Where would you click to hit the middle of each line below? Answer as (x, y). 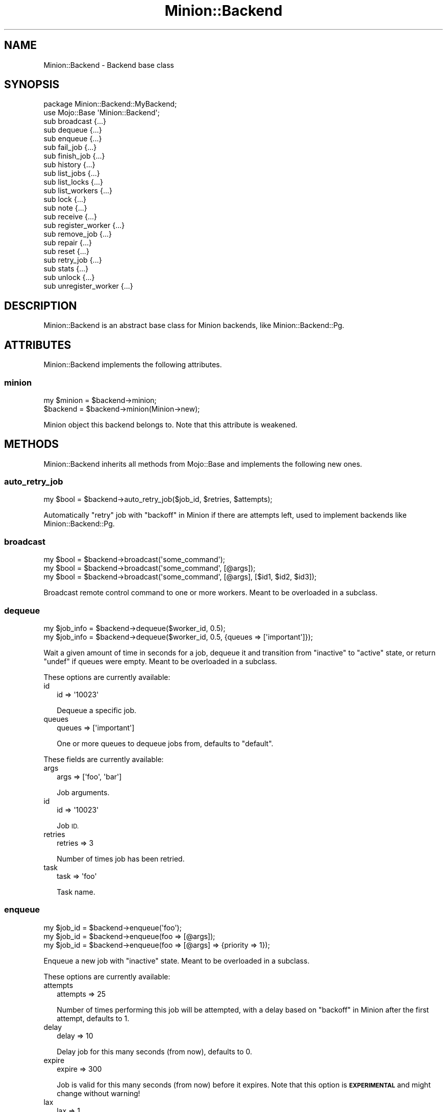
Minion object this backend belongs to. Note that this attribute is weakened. (170, 424)
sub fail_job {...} (70, 147)
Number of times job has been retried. (121, 858)
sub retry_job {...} (73, 260)
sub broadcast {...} (75, 121)
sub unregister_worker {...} (88, 286)
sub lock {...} (65, 199)
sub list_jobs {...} (72, 173)
